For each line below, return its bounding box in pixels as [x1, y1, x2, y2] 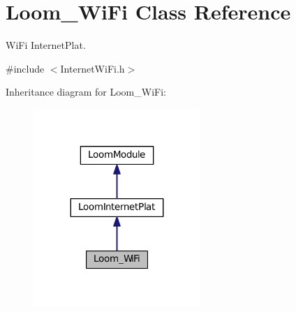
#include [6, 61, 45, 75]
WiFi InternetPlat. [6, 38, 86, 52]
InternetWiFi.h [60, 61, 125, 75]
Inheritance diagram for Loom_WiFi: [6, 84, 166, 99]
